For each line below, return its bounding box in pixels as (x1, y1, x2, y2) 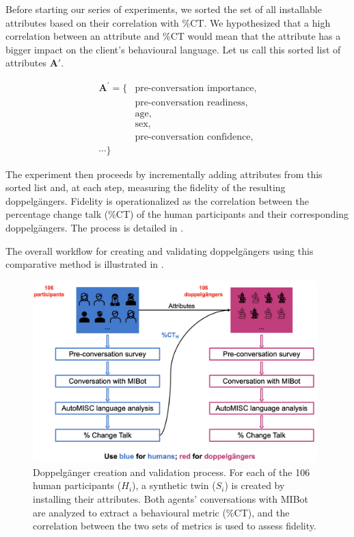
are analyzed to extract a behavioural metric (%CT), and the (33, 505, 290, 519)
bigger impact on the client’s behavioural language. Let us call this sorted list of (5, 42, 341, 56)
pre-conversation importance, (135, 84, 257, 94)
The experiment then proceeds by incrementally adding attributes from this (5, 166, 323, 181)
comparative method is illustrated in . (5, 257, 164, 271)
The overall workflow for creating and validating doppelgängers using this (5, 243, 314, 258)
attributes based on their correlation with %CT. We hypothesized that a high (5, 15, 331, 29)
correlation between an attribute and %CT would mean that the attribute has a (5, 29, 341, 43)
